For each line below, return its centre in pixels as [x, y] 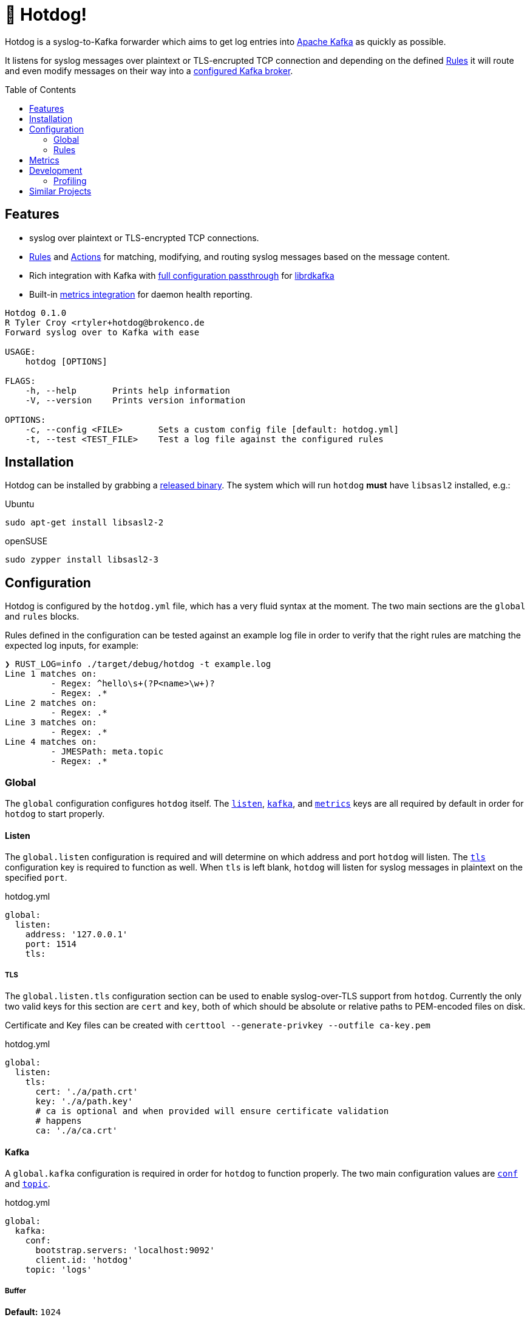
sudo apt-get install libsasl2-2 [84, 523]
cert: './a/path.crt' [87, 1092]
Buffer [16, 1291]
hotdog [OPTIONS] [66, 361]
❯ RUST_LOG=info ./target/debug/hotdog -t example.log [138, 664]
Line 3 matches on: [51, 723]
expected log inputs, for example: [72, 646]
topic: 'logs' [59, 1270]
